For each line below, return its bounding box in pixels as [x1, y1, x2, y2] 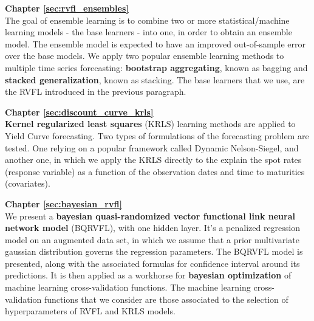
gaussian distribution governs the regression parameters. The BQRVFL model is [5, 245, 303, 258]
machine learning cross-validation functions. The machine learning [5, 281, 251, 294]
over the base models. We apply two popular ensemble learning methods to [5, 49, 284, 62]
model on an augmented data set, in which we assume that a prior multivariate [5, 233, 299, 246]
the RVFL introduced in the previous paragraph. [5, 85, 186, 98]
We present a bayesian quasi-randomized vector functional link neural [5, 209, 295, 222]
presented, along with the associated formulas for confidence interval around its [5, 257, 300, 269]
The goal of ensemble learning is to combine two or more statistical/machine [5, 13, 290, 26]
